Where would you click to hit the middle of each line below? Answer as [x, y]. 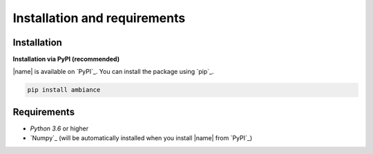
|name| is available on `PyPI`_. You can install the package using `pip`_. [113, 72]
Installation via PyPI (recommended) [66, 59]
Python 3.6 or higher [59, 128]
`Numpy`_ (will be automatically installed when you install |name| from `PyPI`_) [141, 138]
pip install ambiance [64, 90]
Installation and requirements [99, 18]
